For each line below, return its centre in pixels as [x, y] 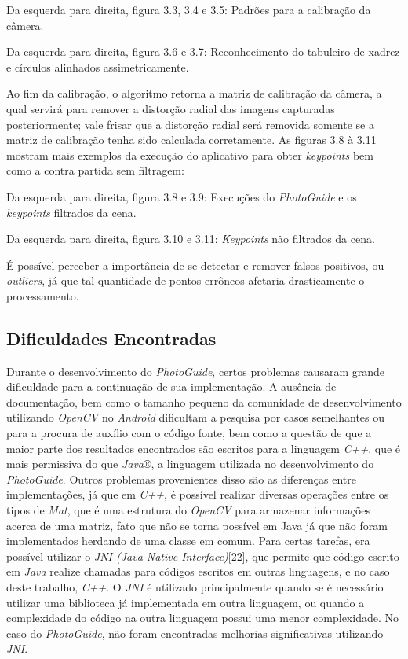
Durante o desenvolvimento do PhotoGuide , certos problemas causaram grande [196, 371]
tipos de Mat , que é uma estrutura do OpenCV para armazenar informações [189, 510]
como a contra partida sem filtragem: [95, 170]
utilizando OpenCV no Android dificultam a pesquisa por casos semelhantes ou [196, 417]
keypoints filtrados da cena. [71, 212]
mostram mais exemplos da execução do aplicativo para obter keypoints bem [190, 155]
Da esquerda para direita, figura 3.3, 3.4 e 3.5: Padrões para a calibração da [189, 9]
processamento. [43, 295]
